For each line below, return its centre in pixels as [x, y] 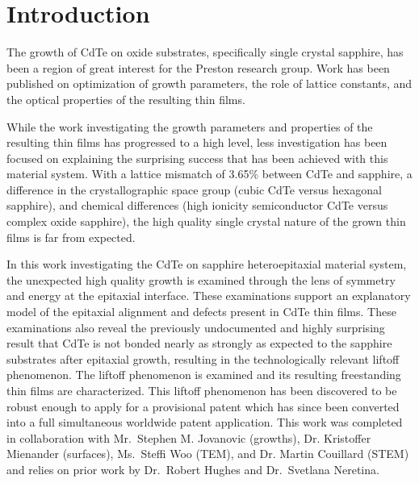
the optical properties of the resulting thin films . [126, 99]
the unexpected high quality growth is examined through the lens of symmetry [201, 279]
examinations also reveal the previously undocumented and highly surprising [196, 327]
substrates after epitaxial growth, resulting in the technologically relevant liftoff [203, 358]
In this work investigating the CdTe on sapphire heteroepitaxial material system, [207, 264]
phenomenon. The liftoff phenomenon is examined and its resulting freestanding [204, 375]
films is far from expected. [71, 237]
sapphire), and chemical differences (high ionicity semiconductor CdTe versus [197, 205]
